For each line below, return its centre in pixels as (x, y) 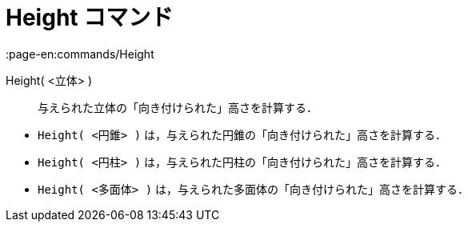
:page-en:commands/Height (80, 54)
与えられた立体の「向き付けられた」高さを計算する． (178, 107)
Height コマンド (90, 18)
